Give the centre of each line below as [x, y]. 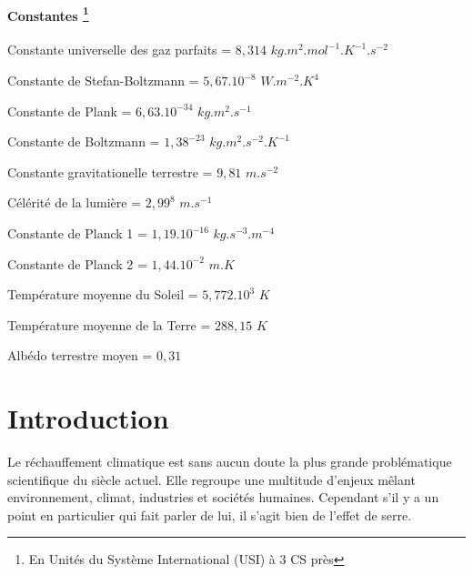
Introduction [88, 418]
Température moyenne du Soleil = [103, 294]
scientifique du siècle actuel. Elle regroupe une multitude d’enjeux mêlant [211, 479]
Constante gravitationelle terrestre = [110, 171]
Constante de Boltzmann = [84, 141]
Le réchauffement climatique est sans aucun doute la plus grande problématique [230, 462]
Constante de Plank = [70, 111]
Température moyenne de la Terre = [109, 324]
